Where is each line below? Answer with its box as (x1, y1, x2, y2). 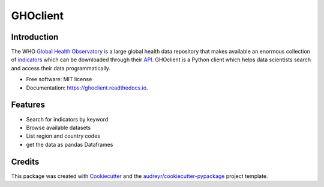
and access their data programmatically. (11, 64, 111, 72)
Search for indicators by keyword (26, 115, 109, 123)
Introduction (11, 32, 59, 42)
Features (11, 100, 45, 110)
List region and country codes (26, 132, 100, 139)
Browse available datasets (26, 124, 91, 131)
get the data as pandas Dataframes (26, 141, 113, 148)
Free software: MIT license (26, 76, 92, 83)
